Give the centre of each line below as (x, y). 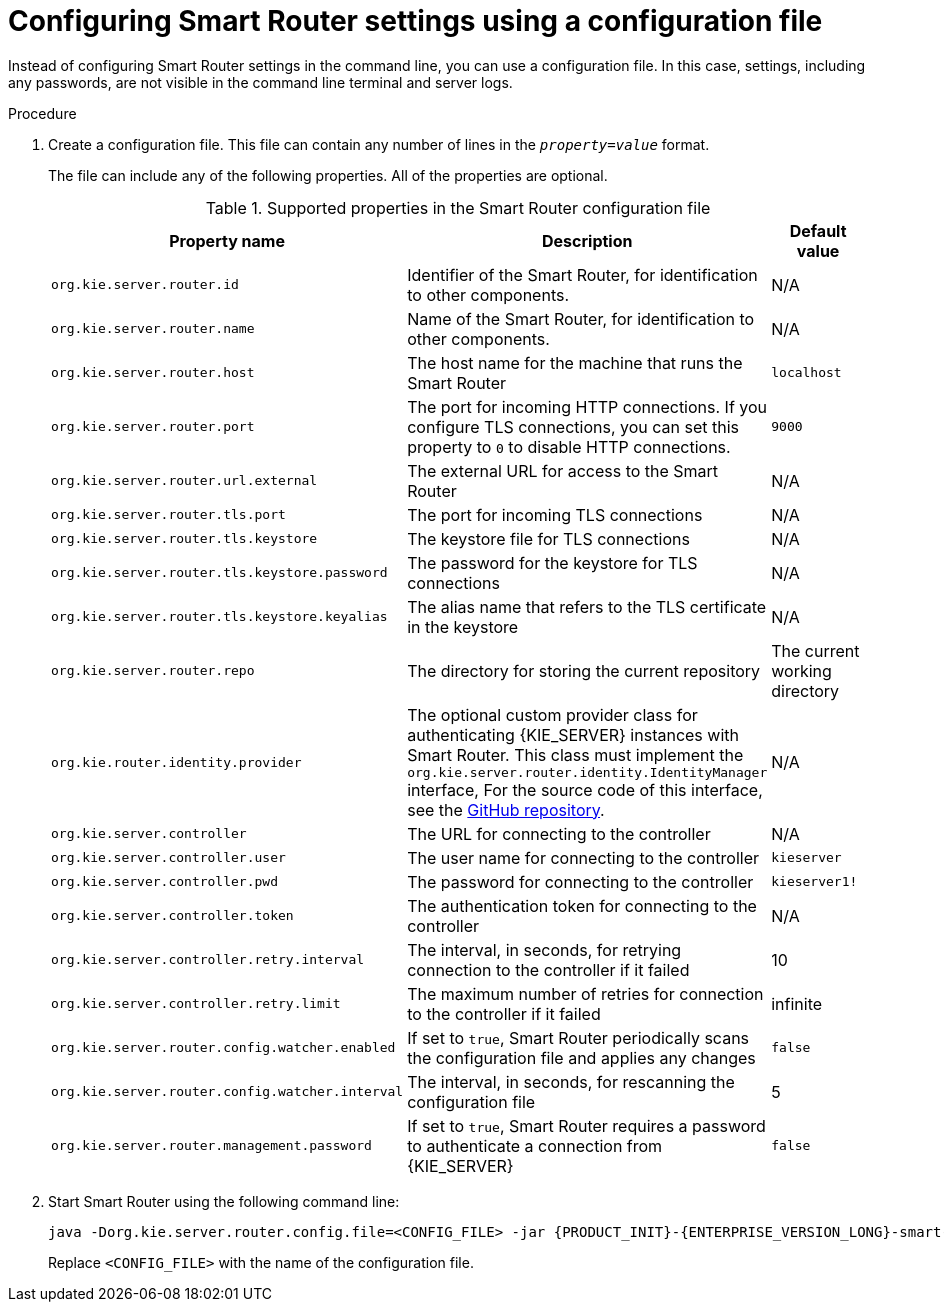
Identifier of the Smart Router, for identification (582, 274)
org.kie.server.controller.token (172, 916)
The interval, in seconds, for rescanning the (571, 1081)
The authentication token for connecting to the (582, 905)
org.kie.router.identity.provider (176, 762)
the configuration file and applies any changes (581, 1057)
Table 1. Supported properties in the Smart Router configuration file (458, 207)
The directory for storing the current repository (584, 670)
